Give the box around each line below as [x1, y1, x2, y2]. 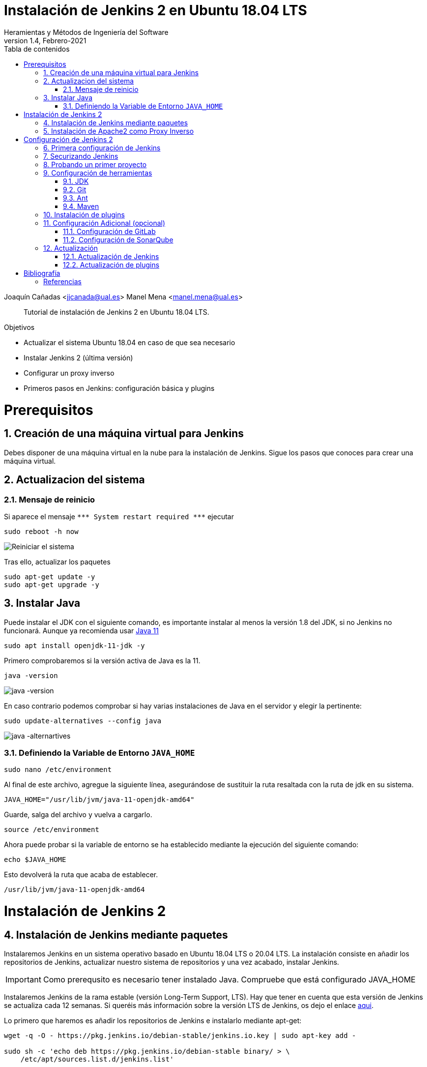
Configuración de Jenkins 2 [24, 135, 113, 144]
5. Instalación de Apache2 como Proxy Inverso [43, 126, 194, 135]
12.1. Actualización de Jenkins [63, 252, 159, 261]
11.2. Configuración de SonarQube [63, 235, 173, 244]
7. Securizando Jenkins [43, 151, 118, 160]
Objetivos [4, 323, 35, 331]
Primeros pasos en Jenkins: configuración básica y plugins [24, 384, 215, 392]
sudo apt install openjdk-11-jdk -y [4, 641, 145, 650]
